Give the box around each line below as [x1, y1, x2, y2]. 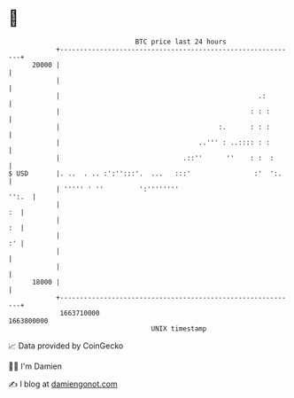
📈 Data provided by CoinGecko [8, 340, 124, 351]
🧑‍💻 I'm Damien [8, 361, 63, 371]
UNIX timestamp [151, 324, 207, 333]
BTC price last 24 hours [135, 37, 227, 46]
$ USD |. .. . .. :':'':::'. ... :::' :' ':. [8, 168, 282, 178]
